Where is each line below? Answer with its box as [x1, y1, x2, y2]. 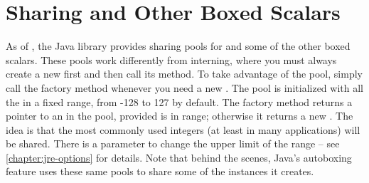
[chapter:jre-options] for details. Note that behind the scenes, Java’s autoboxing [6, 150, 352, 164]
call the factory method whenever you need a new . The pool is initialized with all [6, 80, 363, 95]
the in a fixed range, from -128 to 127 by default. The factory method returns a [6, 94, 353, 109]
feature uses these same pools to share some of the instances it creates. [6, 164, 314, 179]
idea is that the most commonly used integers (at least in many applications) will [6, 122, 360, 137]
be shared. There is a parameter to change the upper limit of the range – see [6, 136, 340, 151]
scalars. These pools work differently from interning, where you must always [6, 52, 337, 67]
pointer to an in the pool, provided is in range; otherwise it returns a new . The [6, 108, 353, 123]
